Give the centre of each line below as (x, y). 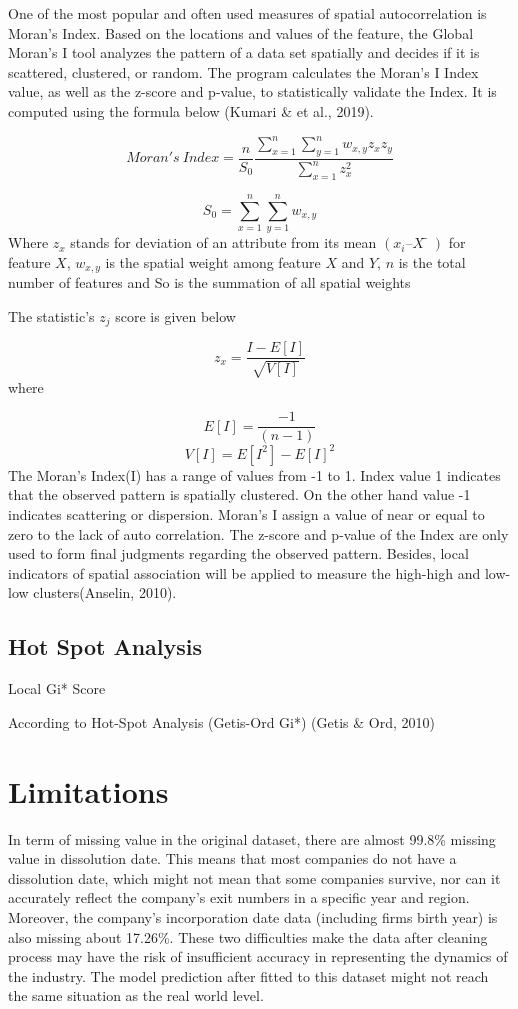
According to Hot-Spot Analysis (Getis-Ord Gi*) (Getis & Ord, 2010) (221, 721)
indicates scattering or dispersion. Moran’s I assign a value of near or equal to (246, 514)
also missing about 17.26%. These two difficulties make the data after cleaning (248, 936)
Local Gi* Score (57, 688)
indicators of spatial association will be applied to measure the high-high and (244, 572)
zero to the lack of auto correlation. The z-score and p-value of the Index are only (258, 533)
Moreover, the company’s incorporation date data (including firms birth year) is (253, 916)
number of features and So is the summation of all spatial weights (209, 282)
